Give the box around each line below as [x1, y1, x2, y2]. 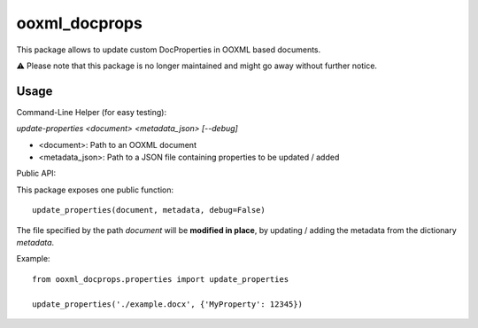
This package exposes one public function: [16, 184, 174, 195]
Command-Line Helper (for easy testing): [16, 106, 167, 117]
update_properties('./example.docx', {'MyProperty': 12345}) [32, 299, 303, 309]
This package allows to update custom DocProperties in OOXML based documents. [16, 44, 321, 55]
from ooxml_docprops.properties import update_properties [32, 274, 289, 284]
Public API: [16, 168, 57, 179]
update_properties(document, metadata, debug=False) [32, 205, 266, 215]
